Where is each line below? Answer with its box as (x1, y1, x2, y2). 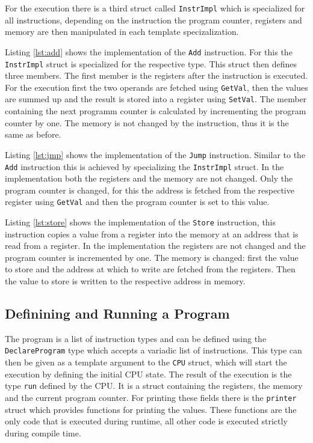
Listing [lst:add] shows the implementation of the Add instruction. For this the (5, 45, 293, 58)
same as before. (5, 128, 61, 141)
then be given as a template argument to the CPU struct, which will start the (5, 356, 287, 368)
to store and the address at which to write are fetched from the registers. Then (5, 263, 296, 275)
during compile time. (5, 426, 81, 439)
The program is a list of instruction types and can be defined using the (5, 332, 267, 344)
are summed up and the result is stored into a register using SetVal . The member (5, 93, 307, 105)
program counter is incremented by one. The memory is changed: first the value (5, 251, 299, 263)
